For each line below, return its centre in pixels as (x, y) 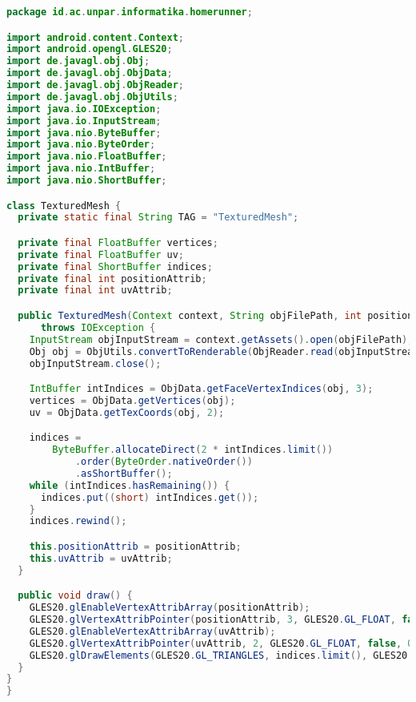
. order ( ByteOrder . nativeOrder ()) (164, 462)
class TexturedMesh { (64, 206)
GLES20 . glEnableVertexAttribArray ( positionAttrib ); (170, 608)
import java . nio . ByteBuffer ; (84, 133)
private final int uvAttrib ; (95, 290)
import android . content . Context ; (96, 37)
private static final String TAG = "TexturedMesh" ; (158, 218)
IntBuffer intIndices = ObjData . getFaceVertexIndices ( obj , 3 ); (201, 389)
